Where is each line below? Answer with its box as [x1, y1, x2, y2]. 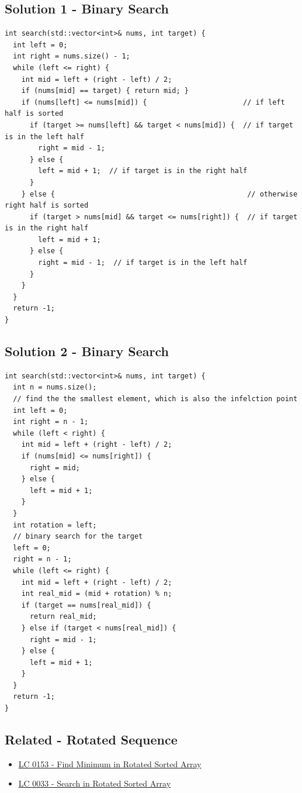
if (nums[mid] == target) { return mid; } [21, 87, 189, 95]
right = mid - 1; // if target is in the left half [38, 258, 248, 267]
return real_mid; [29, 612, 97, 621]
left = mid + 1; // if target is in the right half [38, 167, 248, 175]
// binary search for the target [13, 532, 143, 541]
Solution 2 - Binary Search [5, 342, 169, 360]
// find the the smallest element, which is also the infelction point [13, 395, 298, 404]
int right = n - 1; [13, 418, 89, 426]
